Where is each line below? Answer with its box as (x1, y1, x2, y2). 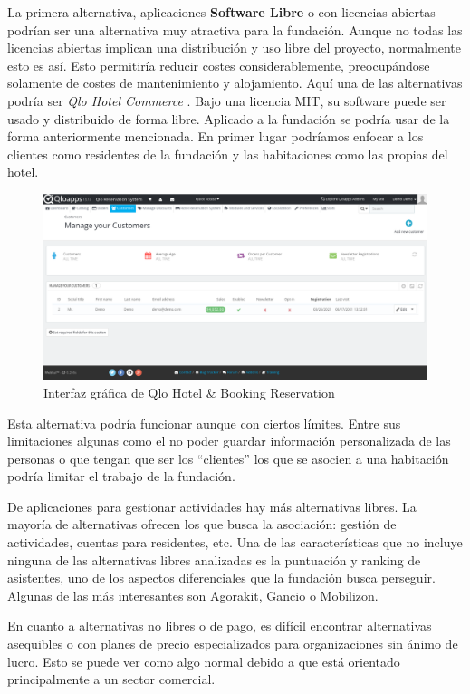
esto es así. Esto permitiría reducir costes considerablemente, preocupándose (7, 55, 430, 74)
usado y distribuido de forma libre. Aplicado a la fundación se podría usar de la (7, 109, 450, 128)
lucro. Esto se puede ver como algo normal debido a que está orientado (7, 651, 400, 670)
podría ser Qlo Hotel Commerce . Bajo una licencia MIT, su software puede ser (7, 91, 446, 110)
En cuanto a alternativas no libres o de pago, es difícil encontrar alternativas (7, 616, 432, 635)
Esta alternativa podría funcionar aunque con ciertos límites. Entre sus (7, 413, 401, 432)
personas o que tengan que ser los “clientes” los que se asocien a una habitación (7, 448, 449, 467)
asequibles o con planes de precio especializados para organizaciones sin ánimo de (7, 634, 458, 653)
